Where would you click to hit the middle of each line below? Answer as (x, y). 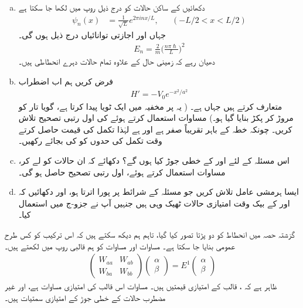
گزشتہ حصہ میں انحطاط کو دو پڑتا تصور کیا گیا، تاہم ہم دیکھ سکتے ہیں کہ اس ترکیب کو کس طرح (150, 234)
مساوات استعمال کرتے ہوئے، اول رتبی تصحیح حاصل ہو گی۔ (122, 172)
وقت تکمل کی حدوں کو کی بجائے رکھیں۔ (90, 141)
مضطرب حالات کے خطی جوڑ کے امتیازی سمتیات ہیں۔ (85, 297)
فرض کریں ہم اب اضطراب (66, 81)
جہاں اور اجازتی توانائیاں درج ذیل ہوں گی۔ (92, 35)
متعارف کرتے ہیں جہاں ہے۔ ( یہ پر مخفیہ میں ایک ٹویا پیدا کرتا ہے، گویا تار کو (150, 106)
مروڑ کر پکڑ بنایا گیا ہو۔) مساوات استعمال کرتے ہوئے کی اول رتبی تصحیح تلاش (156, 118)
